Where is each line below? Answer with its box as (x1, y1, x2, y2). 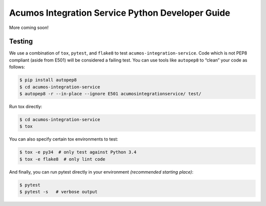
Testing (9, 37, 33, 46)
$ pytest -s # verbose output (19, 189, 98, 195)
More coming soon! (9, 25, 49, 30)
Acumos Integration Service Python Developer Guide (9, 7, 231, 18)
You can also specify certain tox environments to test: (9, 136, 118, 142)
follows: (9, 64, 25, 70)
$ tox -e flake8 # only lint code (19, 156, 105, 162)
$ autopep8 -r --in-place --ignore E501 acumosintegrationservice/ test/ (19, 91, 201, 96)
